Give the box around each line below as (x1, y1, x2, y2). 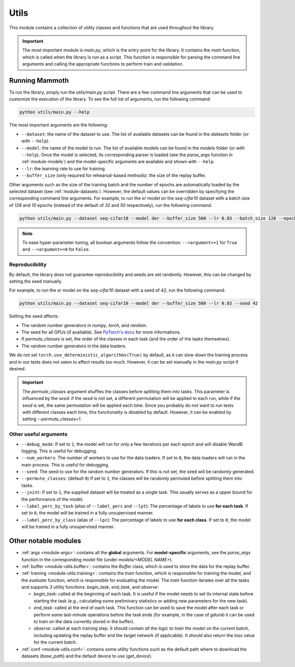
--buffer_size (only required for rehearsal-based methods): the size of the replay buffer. (21, 172, 206, 178)
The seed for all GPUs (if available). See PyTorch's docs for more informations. (21, 329, 181, 335)
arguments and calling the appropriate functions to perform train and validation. (22, 61, 184, 67)
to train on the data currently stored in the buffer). (33, 619, 135, 625)
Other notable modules (9, 537, 81, 545)
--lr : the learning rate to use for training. (21, 166, 106, 171)
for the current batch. (33, 639, 77, 645)
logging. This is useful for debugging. (21, 448, 97, 454)
